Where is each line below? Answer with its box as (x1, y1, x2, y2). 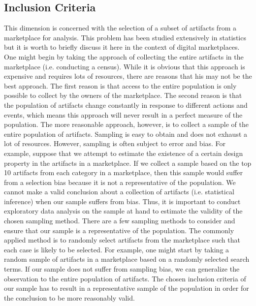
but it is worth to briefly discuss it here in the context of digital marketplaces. (4, 42, 240, 52)
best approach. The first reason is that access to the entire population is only (4, 80, 237, 91)
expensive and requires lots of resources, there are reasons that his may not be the (4, 71, 252, 81)
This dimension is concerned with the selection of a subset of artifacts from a (4, 23, 236, 33)
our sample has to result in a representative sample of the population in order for (4, 283, 249, 293)
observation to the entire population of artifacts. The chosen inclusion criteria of (4, 273, 246, 283)
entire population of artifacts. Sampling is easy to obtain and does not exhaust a (4, 128, 248, 139)
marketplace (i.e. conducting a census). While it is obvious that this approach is (4, 61, 245, 71)
